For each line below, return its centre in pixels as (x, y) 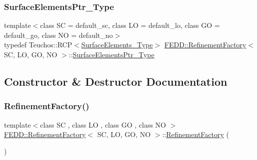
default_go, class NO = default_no (58, 35)
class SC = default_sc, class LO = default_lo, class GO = (130, 25)
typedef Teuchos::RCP (38, 45)
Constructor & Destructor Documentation (116, 81)
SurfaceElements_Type (117, 45)
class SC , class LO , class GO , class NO (103, 124)
